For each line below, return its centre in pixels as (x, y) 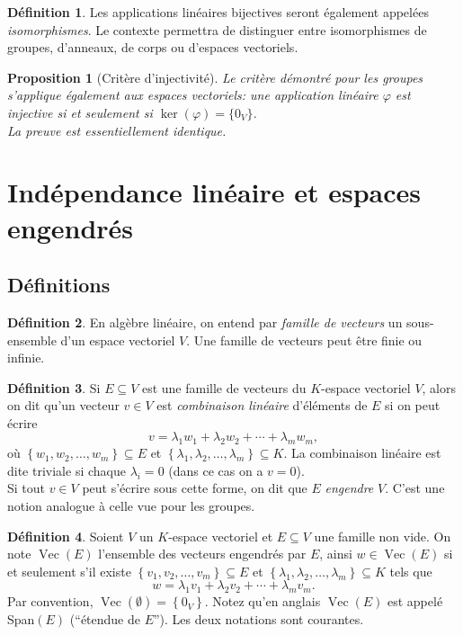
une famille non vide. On (383, 536)
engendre (349, 488)
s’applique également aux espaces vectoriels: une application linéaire (193, 95)
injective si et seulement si (80, 112)
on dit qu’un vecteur (63, 405)
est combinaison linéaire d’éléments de (262, 405)
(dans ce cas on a (216, 470)
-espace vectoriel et (221, 536)
